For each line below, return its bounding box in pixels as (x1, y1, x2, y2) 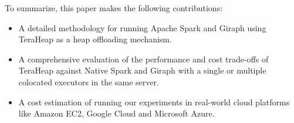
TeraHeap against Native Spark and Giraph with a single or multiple (18, 64, 266, 77)
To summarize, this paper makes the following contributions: (5, 2, 223, 14)
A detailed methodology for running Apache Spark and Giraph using (18, 21, 266, 34)
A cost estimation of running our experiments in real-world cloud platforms (18, 95, 290, 108)
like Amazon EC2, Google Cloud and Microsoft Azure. (18, 107, 215, 119)
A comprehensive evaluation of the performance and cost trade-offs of (18, 52, 269, 65)
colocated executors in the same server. (18, 75, 159, 88)
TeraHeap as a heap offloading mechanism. (18, 33, 172, 45)
